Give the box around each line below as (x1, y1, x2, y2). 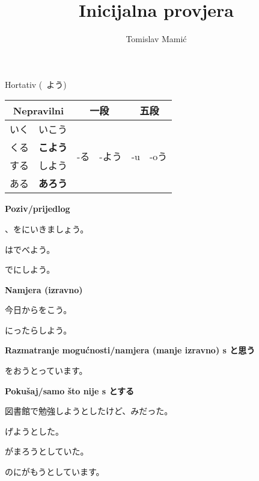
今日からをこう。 (5, 303, 72, 316)
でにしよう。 (5, 263, 55, 276)
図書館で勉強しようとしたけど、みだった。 (5, 405, 173, 417)
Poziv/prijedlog (5, 202, 70, 215)
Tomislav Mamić (126, 33, 187, 45)
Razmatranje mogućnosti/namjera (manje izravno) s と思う (5, 344, 255, 356)
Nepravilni (13, 103, 64, 117)
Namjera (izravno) (5, 283, 83, 296)
